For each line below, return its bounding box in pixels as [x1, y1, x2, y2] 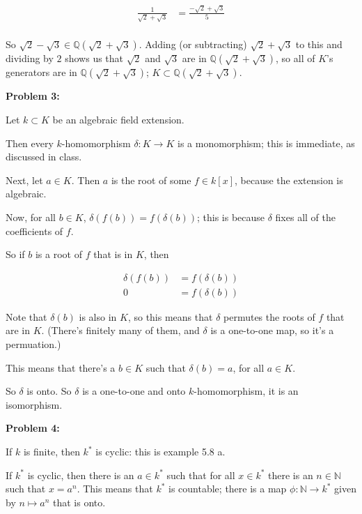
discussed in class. [6, 149, 82, 164]
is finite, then [23, 444, 80, 459]
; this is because [196, 210, 265, 225]
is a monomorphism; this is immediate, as [178, 135, 355, 150]
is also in [79, 309, 117, 324]
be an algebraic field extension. [52, 112, 184, 127]
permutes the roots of [223, 309, 315, 324]
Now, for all [6, 210, 56, 225]
